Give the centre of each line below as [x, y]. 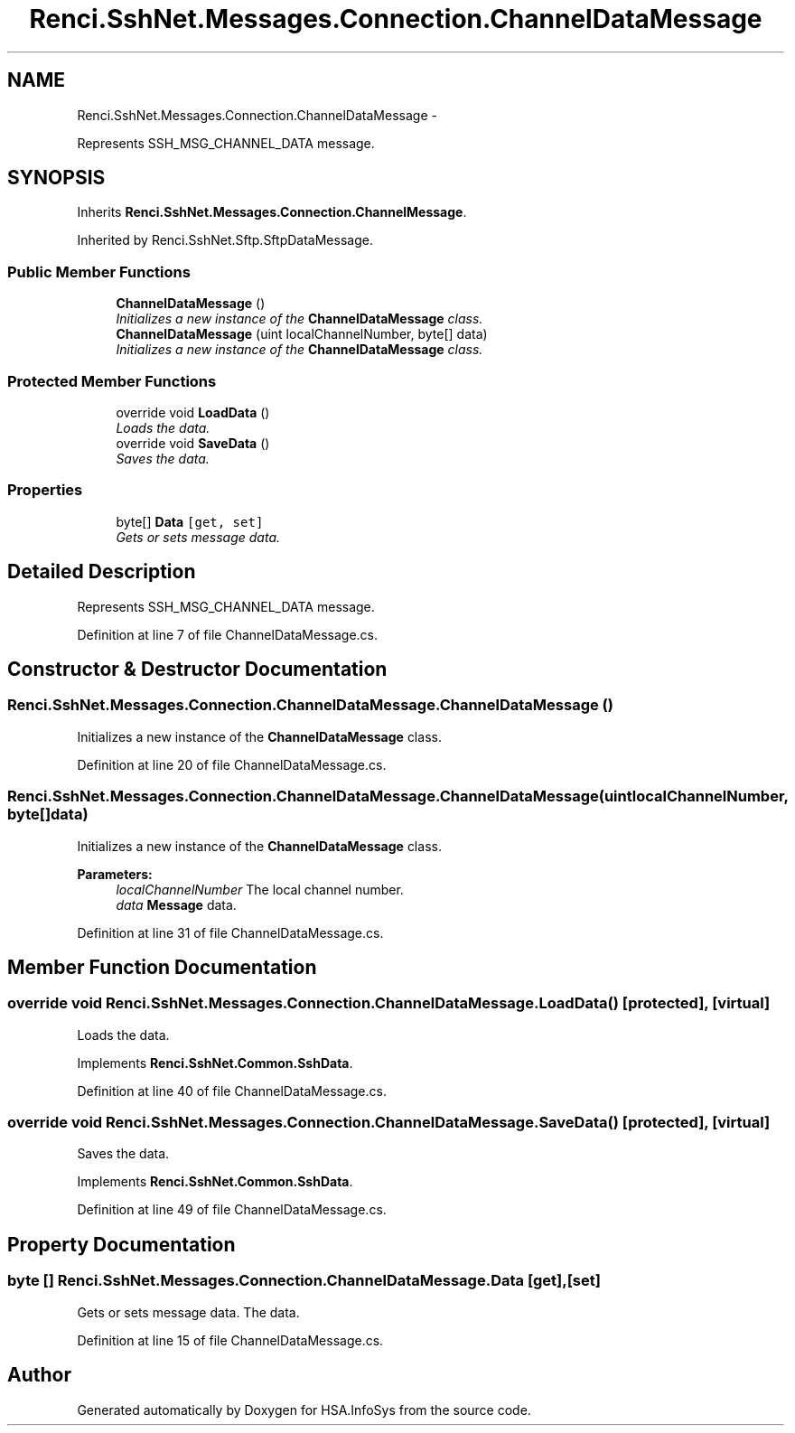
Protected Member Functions [112, 381]
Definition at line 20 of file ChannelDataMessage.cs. [232, 764]
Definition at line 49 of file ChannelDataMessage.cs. [232, 1210]
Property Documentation [122, 1244]
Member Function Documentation [162, 967]
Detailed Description [102, 572]
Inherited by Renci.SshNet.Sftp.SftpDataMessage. [225, 240]
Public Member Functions [99, 272]
